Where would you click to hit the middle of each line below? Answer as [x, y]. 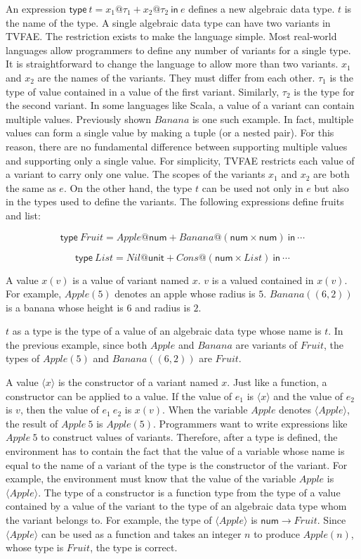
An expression [36, 8]
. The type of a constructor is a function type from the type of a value [189, 492]
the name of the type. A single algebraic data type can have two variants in [168, 22]
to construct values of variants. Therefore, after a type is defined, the [189, 437]
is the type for [324, 91]
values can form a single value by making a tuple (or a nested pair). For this [170, 133]
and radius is [163, 307]
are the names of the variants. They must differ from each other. [176, 77]
